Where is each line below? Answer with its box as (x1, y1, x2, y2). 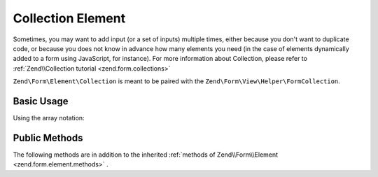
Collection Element (13, 10, 126, 26)
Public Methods (13, 132, 83, 143)
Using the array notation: (13, 114, 85, 122)
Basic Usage (13, 95, 69, 107)
